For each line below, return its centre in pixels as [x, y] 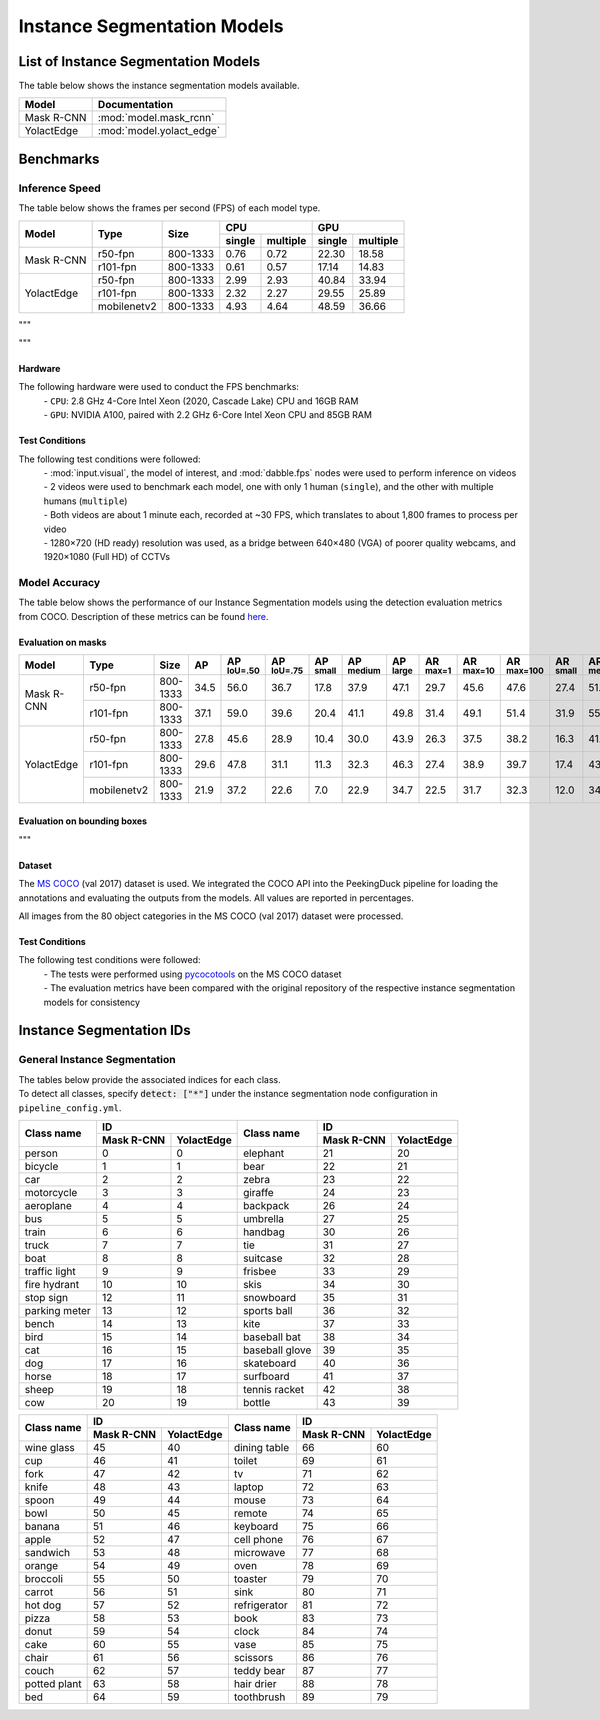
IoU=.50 [243, 671]
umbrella [264, 1218]
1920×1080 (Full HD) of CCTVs [106, 557]
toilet [245, 1460]
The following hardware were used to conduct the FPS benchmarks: [159, 387]
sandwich [47, 1552]
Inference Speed [59, 188]
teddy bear [259, 1670]
